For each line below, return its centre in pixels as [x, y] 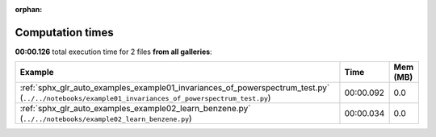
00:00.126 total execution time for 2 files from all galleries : [114, 52]
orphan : [29, 9]
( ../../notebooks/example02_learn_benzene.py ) [106, 118]
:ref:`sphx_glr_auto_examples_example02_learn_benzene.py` [135, 109]
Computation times [64, 32]
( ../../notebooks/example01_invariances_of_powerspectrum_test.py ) [145, 98]
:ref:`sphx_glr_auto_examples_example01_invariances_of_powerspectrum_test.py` [175, 88]
